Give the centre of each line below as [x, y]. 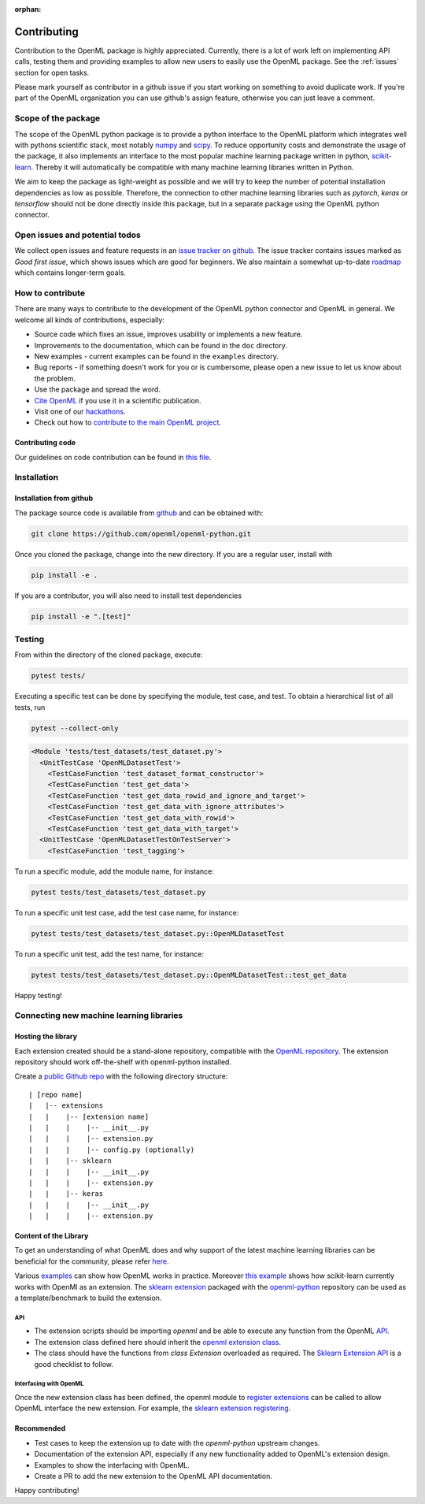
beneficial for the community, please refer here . [92, 1261]
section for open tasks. [52, 72]
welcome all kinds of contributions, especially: [90, 320]
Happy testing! [38, 995]
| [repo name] [55, 1094]
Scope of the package [57, 118]
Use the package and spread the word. [98, 389]
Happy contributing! [47, 1491]
